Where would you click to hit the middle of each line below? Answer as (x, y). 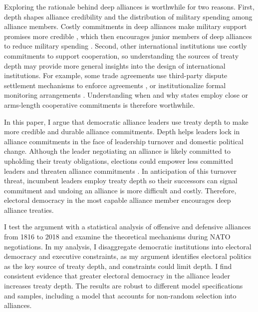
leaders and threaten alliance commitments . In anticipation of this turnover (120, 171)
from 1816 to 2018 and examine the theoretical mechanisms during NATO (117, 237)
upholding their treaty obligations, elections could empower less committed (119, 161)
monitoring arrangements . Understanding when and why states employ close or (126, 95)
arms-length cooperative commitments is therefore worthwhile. (100, 104)
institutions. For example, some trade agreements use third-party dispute (116, 75)
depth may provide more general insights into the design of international (115, 65)
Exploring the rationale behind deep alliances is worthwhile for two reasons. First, (129, 7)
